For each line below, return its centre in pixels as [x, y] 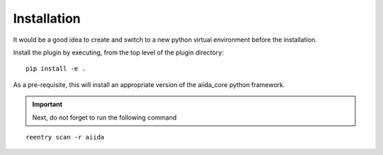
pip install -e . [56, 69]
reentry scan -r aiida [65, 137]
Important [48, 104]
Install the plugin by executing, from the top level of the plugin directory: [118, 52]
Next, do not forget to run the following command [105, 117]
